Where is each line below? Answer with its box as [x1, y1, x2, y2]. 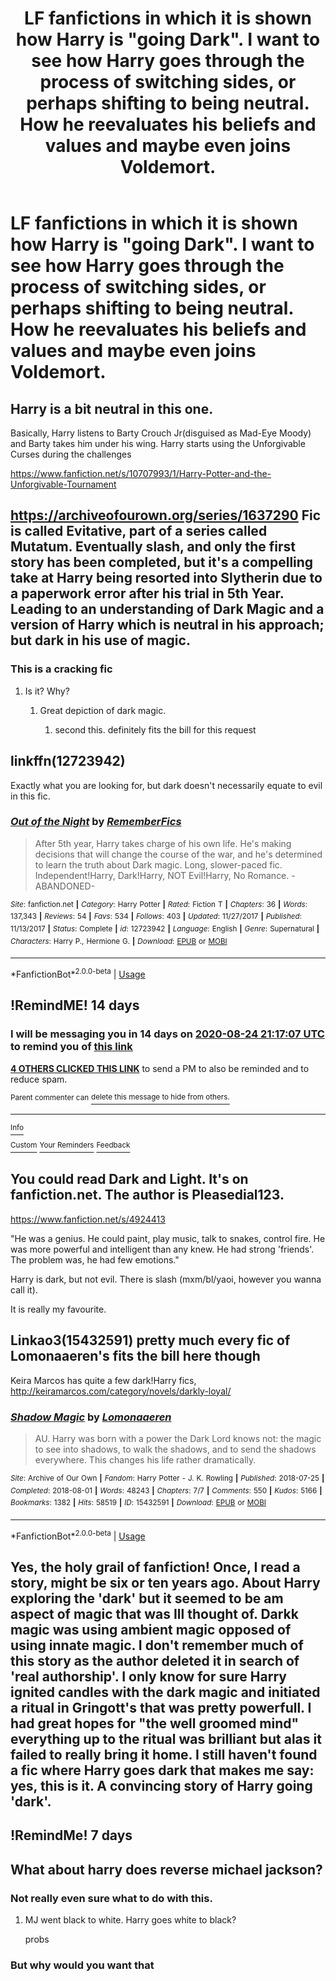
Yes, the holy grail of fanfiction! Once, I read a [10, 1559, 301, 1576]
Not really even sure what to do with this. [10, 1891, 213, 1905]
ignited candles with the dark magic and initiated [10, 1684, 321, 1701]
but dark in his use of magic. [10, 632, 191, 649]
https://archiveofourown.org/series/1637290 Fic [10, 507, 322, 524]
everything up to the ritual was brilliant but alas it [10, 1731, 322, 1748]
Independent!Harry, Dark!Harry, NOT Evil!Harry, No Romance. [34, 869, 290, 881]
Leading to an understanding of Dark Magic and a [10, 601, 325, 618]
